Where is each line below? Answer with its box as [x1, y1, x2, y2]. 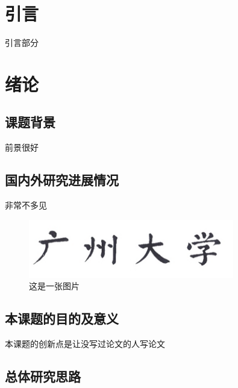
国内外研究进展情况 [5, 171, 119, 189]
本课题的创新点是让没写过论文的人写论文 [5, 337, 165, 350]
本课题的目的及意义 [5, 309, 119, 328]
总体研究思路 [5, 367, 81, 386]
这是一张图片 [29, 280, 80, 292]
